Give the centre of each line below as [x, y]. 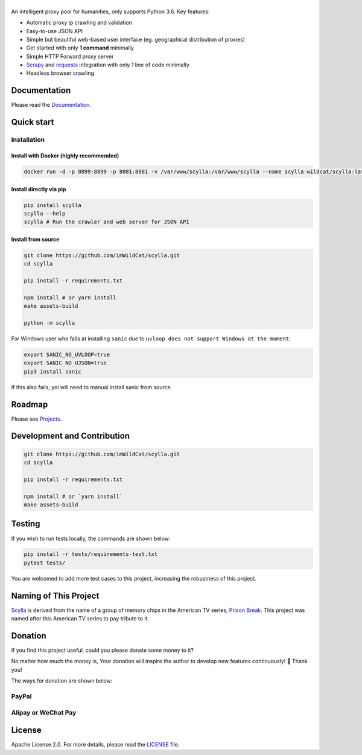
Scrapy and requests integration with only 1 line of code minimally [108, 65]
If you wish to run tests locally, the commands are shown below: [91, 538]
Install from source [35, 239]
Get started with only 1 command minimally [80, 48]
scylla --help [45, 213]
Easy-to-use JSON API [54, 31]
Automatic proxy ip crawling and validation [79, 23]
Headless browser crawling [60, 73]
